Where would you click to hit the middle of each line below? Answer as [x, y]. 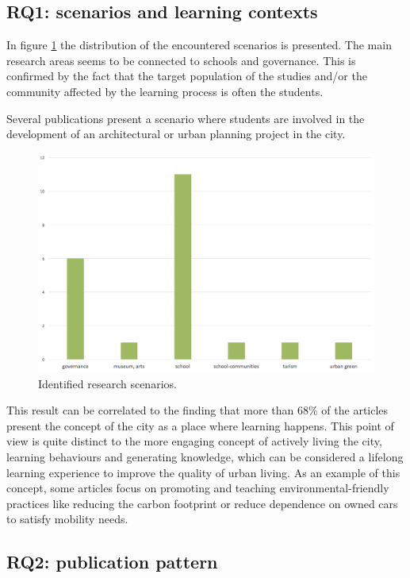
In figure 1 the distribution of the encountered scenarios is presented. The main [199, 45]
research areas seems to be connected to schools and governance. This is [181, 60]
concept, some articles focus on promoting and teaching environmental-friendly [198, 488]
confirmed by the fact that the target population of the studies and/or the [187, 76]
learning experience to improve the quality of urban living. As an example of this [203, 472]
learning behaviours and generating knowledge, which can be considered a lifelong [205, 456]
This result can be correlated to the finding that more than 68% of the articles [197, 410]
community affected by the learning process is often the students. [165, 91]
